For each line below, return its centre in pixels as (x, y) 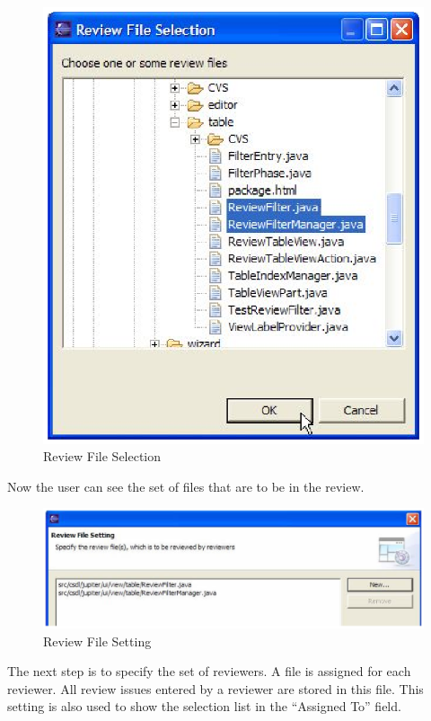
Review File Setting (97, 641)
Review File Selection (102, 456)
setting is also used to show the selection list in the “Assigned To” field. (204, 706)
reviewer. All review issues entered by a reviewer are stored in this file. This (215, 688)
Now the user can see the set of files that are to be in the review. (186, 486)
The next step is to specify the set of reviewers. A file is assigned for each (209, 671)
